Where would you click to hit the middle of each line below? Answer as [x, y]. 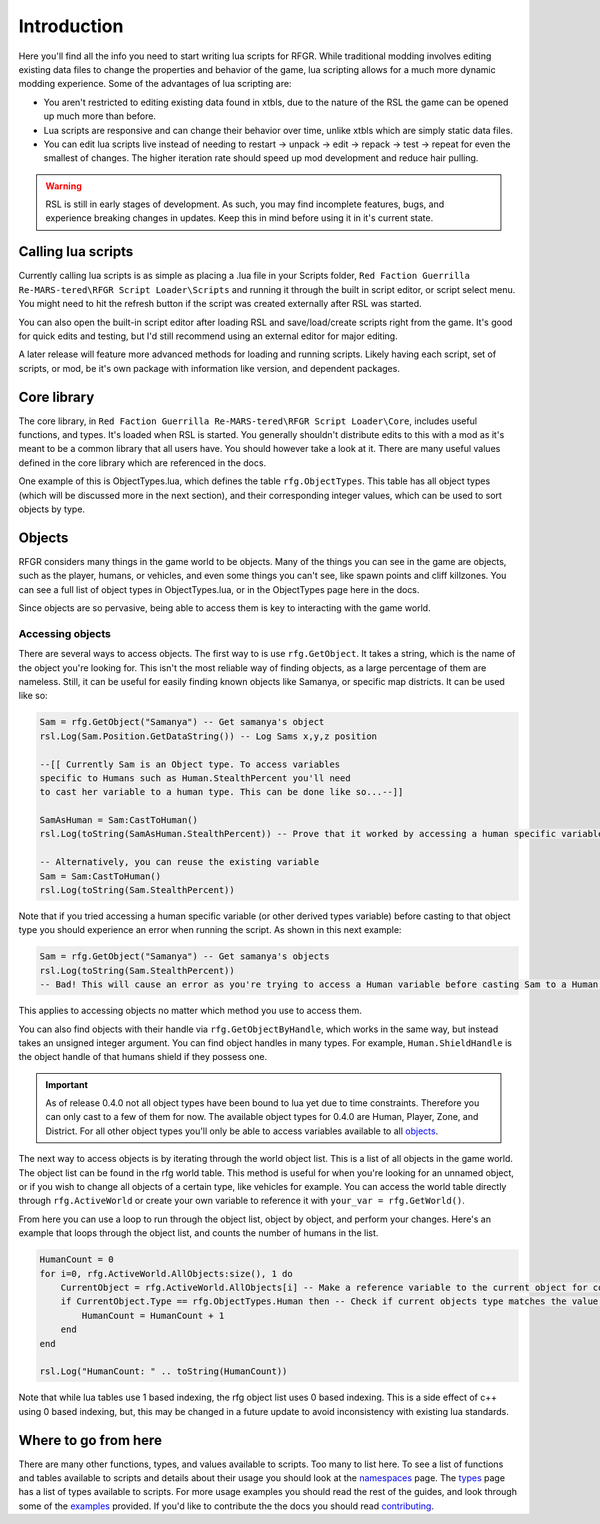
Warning [63, 186]
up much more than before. [100, 116]
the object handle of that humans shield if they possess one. [143, 1057]
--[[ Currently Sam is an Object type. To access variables [190, 764]
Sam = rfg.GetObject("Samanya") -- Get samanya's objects [184, 956]
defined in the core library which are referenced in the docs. [142, 462]
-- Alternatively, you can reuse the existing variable [179, 862]
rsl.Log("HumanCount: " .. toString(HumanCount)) [163, 1371]
